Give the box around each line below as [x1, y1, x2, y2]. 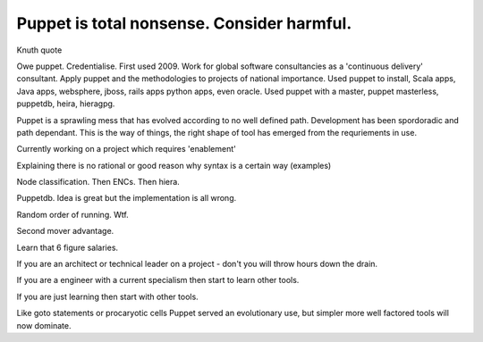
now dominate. [16, 320, 72, 330]
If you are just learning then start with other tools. [16, 291, 199, 302]
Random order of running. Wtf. [16, 209, 129, 220]
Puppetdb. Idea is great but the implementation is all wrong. [16, 193, 237, 204]
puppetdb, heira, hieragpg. [16, 98, 115, 109]
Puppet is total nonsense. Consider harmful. [16, 13, 352, 33]
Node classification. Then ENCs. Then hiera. [16, 177, 181, 188]
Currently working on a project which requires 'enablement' [16, 144, 236, 154]
